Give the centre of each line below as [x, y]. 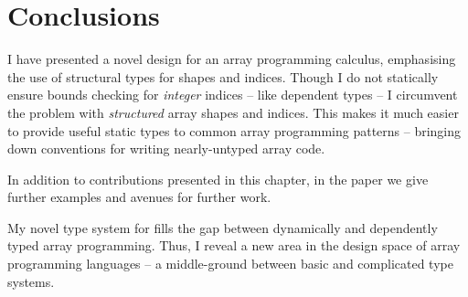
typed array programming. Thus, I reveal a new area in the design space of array [234, 245]
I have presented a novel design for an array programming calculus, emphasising [232, 59]
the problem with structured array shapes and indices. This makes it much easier [233, 112]
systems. [31, 281]
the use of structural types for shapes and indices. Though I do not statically [223, 76]
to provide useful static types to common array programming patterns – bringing [234, 130]
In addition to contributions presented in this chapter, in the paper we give [218, 179]
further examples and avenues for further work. [139, 197]
